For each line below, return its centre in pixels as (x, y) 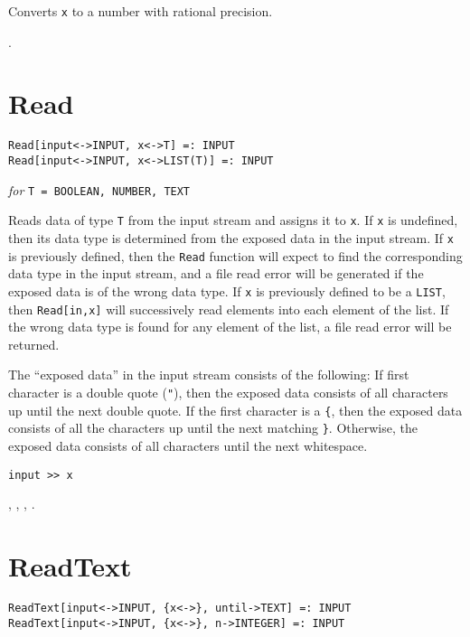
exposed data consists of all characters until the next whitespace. (188, 445)
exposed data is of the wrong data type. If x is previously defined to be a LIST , (227, 290)
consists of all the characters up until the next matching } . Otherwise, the (213, 428)
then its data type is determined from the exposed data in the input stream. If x (231, 238)
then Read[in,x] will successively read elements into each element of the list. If (229, 309)
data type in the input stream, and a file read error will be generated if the (216, 273)
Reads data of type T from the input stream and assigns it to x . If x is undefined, (233, 220)
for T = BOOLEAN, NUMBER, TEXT (99, 189)
